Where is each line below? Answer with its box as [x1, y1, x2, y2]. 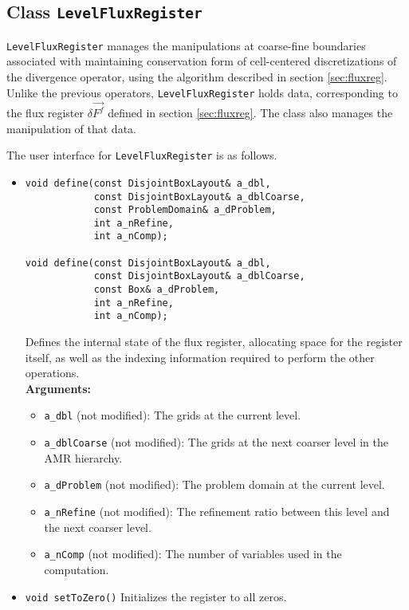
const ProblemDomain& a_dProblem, [93, 204, 277, 216]
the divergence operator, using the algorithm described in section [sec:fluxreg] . [6, 69, 387, 85]
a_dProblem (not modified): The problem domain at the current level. [44, 476, 385, 493]
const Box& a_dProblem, [93, 284, 220, 296]
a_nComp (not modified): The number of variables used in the [44, 545, 342, 562]
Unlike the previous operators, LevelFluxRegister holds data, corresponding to [6, 84, 398, 100]
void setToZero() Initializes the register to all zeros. [25, 588, 287, 604]
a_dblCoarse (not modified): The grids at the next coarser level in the [44, 434, 388, 451]
